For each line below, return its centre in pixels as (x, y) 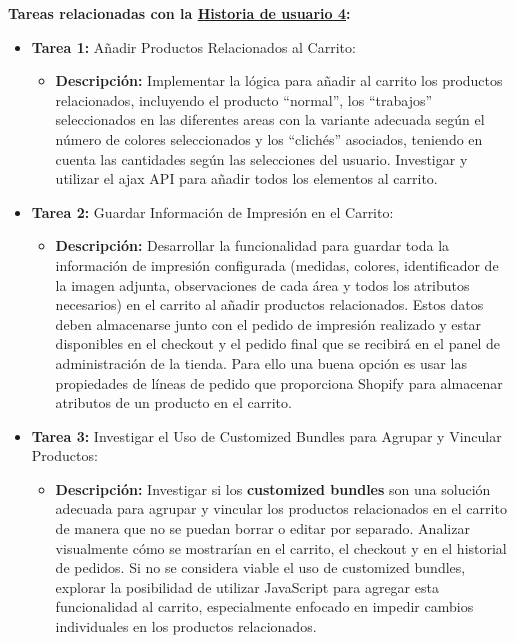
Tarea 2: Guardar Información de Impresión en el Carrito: (212, 211)
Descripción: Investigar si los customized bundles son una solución (273, 488)
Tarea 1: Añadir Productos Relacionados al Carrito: (193, 46)
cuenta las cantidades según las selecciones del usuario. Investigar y (261, 158)
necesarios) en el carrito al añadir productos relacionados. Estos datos (269, 304)
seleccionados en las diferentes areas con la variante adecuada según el (270, 119)
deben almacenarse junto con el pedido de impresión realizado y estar (268, 323)
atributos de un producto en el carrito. (173, 402)
